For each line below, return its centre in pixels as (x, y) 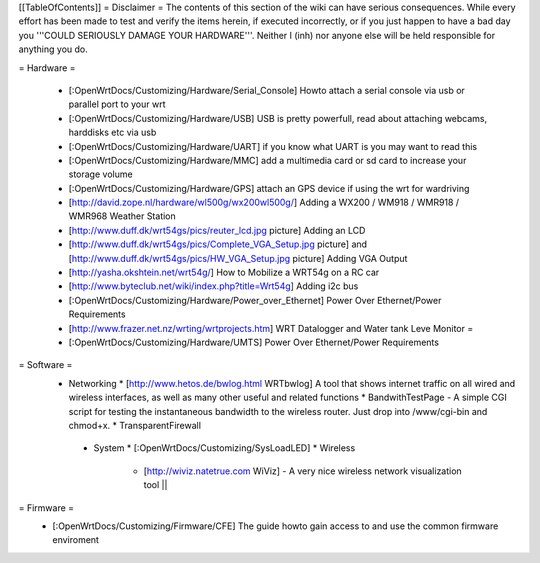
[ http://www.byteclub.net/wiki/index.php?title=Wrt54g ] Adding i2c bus (213, 286)
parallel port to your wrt (117, 104)
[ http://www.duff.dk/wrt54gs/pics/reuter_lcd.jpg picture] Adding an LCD (217, 230)
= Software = (45, 365)
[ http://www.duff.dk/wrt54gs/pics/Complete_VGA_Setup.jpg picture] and (218, 244)
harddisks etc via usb (112, 132)
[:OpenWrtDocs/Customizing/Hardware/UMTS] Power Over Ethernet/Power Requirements (254, 342)
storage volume (101, 174)
